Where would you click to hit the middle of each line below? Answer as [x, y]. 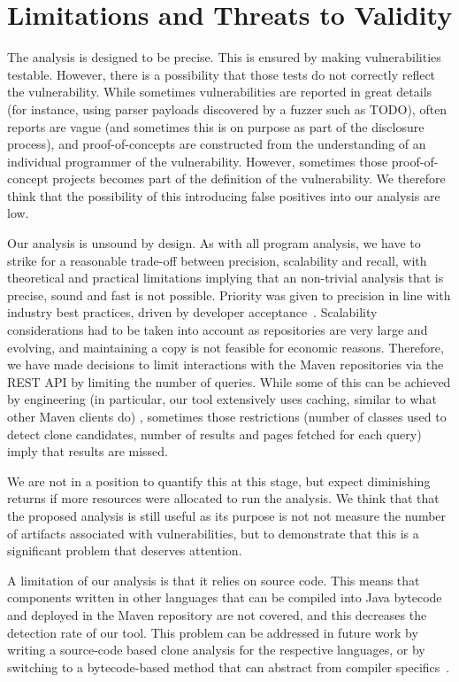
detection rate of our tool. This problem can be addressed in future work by [213, 632]
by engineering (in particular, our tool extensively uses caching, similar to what [222, 399]
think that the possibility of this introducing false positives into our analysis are [224, 195]
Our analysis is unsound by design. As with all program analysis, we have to [214, 243]
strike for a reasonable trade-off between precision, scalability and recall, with [217, 260]
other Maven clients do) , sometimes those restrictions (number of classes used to [227, 416]
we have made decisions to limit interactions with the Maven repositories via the [226, 364]
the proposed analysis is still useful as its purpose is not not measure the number [227, 515]
